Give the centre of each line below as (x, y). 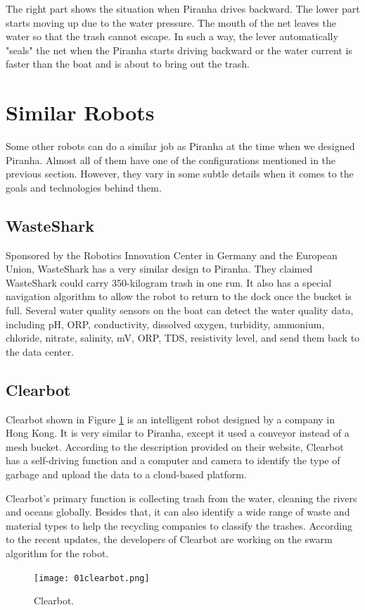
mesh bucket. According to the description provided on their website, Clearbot (175, 446)
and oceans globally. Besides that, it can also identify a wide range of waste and (178, 512)
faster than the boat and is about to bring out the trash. (128, 64)
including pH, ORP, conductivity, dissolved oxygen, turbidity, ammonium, (165, 324)
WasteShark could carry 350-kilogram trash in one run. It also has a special (169, 282)
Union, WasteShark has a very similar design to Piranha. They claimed (159, 269)
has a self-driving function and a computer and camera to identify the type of (173, 460)
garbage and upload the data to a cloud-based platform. (126, 474)
